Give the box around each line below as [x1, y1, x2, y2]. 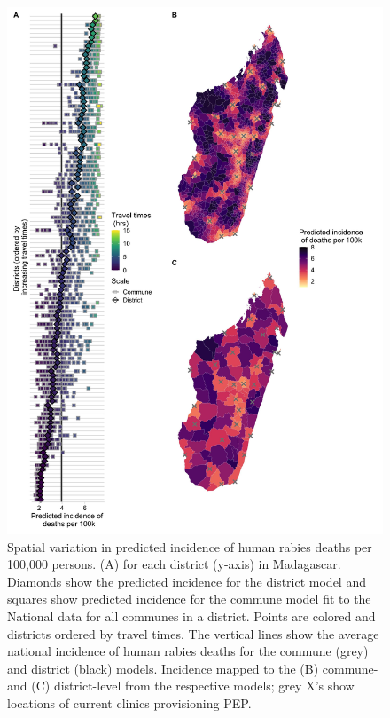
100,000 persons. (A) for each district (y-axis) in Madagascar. [7, 555, 341, 573]
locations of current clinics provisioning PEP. [7, 693, 252, 712]
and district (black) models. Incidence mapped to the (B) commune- [7, 659, 378, 677]
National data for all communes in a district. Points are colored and [7, 606, 376, 625]
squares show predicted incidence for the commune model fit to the [7, 589, 371, 608]
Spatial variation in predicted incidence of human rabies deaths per [7, 537, 372, 556]
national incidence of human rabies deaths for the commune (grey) [7, 642, 369, 660]
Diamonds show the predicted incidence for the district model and [7, 572, 366, 590]
